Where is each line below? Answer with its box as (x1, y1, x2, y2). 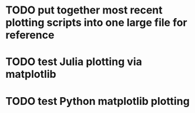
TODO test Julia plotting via (5, 55, 142, 69)
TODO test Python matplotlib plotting (5, 94, 190, 108)
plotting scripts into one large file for (5, 16, 187, 29)
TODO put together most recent (5, 4, 163, 17)
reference (5, 29, 55, 42)
